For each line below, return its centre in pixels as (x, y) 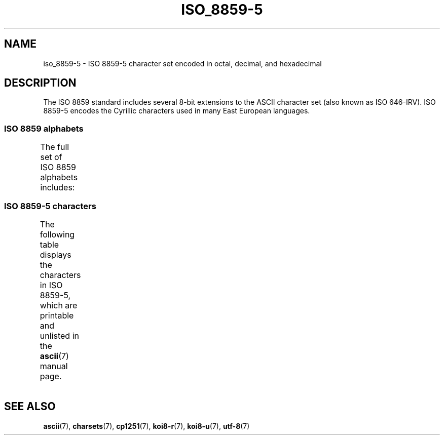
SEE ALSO (30, 407)
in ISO (51, 285)
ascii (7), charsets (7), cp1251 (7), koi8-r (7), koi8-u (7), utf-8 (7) (146, 426)
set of (51, 157)
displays (55, 254)
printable (57, 315)
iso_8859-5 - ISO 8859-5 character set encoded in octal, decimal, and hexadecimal (182, 63)
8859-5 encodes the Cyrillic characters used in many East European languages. (177, 111)
